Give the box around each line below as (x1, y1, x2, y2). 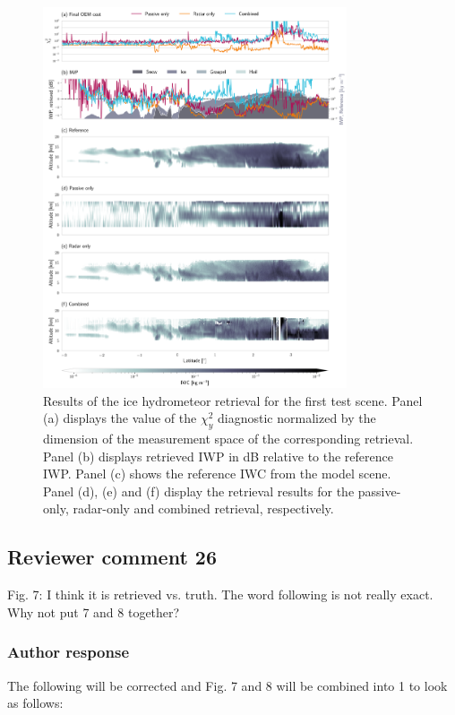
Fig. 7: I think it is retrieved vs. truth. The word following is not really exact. (7, 585, 434, 604)
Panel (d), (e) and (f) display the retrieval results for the (43, 481, 355, 500)
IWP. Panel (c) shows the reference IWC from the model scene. (43, 464, 391, 483)
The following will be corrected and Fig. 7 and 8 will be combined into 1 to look (7, 676, 448, 694)
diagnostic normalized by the (218, 409, 376, 427)
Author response (7, 641, 130, 663)
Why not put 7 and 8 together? (7, 602, 180, 621)
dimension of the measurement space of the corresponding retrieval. (43, 429, 414, 448)
